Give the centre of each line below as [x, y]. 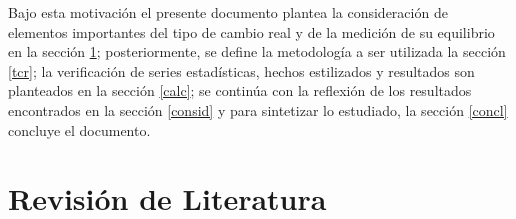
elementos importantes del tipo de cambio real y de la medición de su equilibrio [251, 31]
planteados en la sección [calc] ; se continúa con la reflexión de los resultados [240, 90]
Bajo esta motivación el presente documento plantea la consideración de [228, 12]
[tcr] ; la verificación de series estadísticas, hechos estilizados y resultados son [241, 70]
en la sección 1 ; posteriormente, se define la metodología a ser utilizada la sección [257, 51]
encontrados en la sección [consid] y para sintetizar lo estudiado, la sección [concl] [258, 109]
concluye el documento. [79, 129]
